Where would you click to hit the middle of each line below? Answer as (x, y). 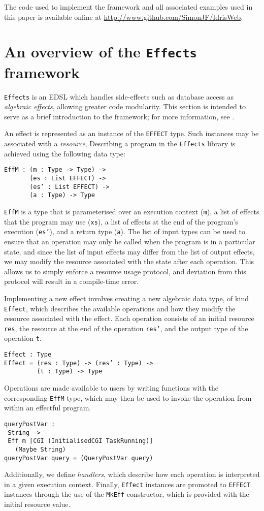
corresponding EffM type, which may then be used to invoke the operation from (128, 397)
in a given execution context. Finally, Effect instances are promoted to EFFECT (127, 484)
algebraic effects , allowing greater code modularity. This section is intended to (125, 106)
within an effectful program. (48, 408)
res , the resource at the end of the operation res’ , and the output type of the (126, 328)
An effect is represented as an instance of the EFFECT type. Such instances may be (131, 133)
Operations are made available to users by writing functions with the (111, 388)
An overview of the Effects (101, 52)
